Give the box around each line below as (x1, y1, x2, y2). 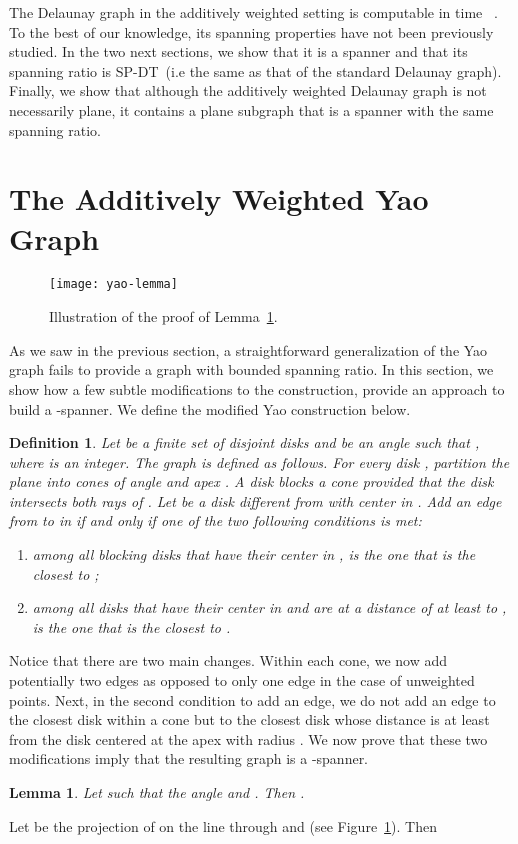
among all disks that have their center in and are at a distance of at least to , (32, 597, 507, 618)
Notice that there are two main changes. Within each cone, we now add (9, 650, 447, 671)
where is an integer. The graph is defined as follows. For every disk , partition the (9, 451, 510, 472)
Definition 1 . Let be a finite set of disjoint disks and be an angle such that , (9, 432, 480, 453)
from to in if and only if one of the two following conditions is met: (9, 510, 422, 531)
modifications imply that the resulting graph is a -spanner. (9, 748, 369, 769)
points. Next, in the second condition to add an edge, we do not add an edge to (9, 689, 496, 710)
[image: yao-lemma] (49, 277, 178, 292)
